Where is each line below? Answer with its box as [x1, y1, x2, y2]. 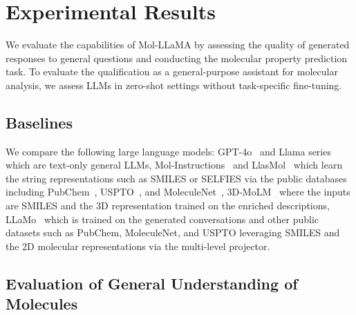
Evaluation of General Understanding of [6, 272, 298, 294]
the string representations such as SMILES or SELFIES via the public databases [6, 171, 347, 185]
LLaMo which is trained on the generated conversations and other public [6, 211, 319, 226]
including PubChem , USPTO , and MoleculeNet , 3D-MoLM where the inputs [6, 184, 350, 199]
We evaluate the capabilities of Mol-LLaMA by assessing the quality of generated [6, 37, 350, 52]
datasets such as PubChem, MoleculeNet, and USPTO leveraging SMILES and [6, 225, 340, 240]
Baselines [6, 111, 73, 133]
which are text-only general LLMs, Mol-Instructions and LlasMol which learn [6, 157, 343, 172]
